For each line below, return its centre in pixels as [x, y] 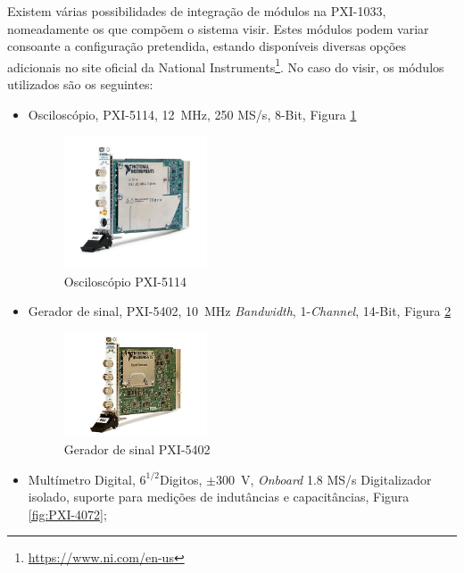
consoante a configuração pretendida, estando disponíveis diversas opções [207, 46]
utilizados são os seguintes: [80, 84]
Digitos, [181, 479]
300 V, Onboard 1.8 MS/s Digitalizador [323, 479]
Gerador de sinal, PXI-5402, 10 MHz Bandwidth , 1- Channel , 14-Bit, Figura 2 [240, 311]
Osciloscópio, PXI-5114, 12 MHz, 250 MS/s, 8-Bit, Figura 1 [192, 114]
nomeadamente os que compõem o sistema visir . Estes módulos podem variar [218, 28]
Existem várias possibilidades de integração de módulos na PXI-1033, [197, 11]
